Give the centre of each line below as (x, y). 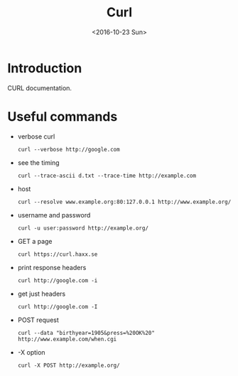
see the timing (38, 162)
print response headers (52, 267)
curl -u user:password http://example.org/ (83, 228)
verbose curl (36, 136)
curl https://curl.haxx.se (58, 254)
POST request (38, 320)
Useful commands (63, 116)
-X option (31, 352)
